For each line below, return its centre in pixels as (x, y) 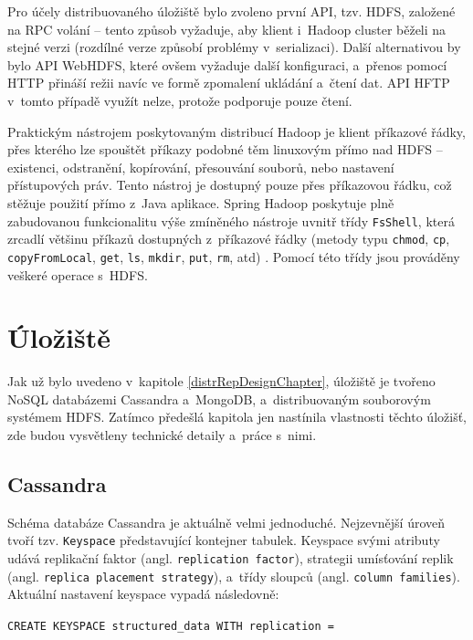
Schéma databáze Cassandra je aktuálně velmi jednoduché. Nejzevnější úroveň (226, 522)
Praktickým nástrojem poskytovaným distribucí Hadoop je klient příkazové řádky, (236, 131)
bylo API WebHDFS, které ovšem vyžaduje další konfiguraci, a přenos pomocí (227, 64)
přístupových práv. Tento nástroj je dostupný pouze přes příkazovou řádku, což (230, 185)
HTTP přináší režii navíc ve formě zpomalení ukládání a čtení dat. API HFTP (229, 83)
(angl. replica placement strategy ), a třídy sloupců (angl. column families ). (234, 576)
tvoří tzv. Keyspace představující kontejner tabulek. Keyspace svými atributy (224, 540)
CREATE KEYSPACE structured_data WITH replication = (171, 626)
